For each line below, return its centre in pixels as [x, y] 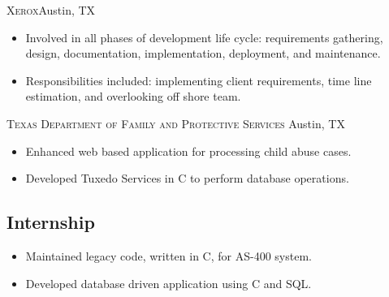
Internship [51, 222]
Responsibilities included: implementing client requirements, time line [199, 80]
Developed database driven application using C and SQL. [169, 283]
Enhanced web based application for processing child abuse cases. [188, 151]
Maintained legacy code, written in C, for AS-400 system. [169, 255]
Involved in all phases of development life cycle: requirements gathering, [204, 37]
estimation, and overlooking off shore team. [133, 96]
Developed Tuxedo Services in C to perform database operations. [187, 178]
